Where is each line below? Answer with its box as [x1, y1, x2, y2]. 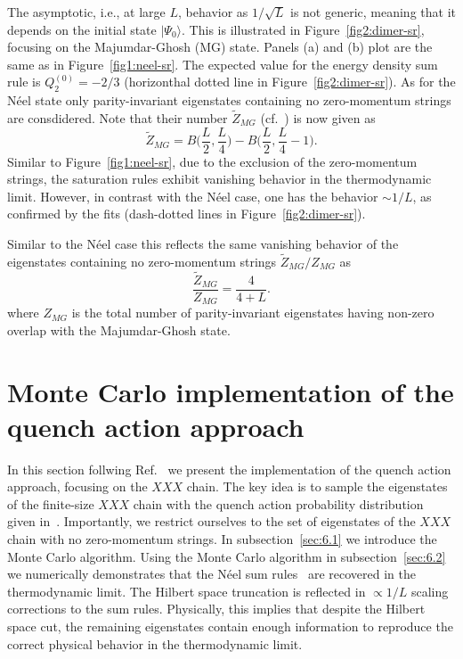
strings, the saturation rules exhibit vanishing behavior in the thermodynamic [7, 169, 432, 188]
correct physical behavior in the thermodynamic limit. [7, 634, 303, 653]
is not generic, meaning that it [289, 3, 456, 21]
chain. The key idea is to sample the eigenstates [186, 477, 448, 496]
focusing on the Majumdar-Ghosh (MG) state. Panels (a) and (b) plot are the [7, 37, 433, 56]
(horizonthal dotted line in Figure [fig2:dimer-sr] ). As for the [124, 72, 456, 91]
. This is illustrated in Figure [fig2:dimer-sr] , [182, 20, 425, 38]
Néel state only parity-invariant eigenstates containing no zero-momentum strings [7, 91, 451, 110]
